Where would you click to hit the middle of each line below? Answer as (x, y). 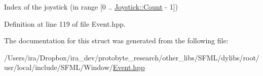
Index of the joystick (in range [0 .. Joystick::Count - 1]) (91, 7)
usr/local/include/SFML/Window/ (59, 67)
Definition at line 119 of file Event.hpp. (65, 23)
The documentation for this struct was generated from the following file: (116, 41)
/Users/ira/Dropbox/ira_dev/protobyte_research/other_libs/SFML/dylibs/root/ (132, 57)
